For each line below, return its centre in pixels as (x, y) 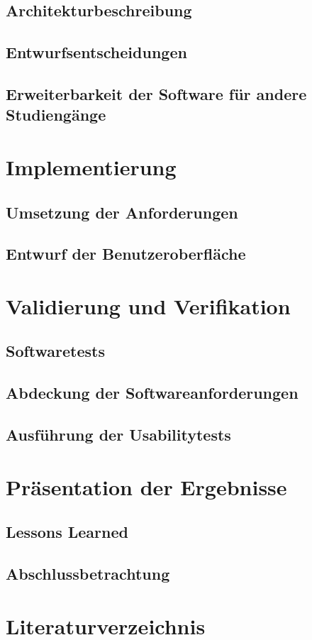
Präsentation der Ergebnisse (146, 486)
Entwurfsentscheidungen (96, 52)
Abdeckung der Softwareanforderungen (152, 393)
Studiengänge (56, 115)
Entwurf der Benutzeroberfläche (126, 254)
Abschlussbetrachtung (88, 573)
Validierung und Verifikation (148, 305)
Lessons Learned (67, 532)
